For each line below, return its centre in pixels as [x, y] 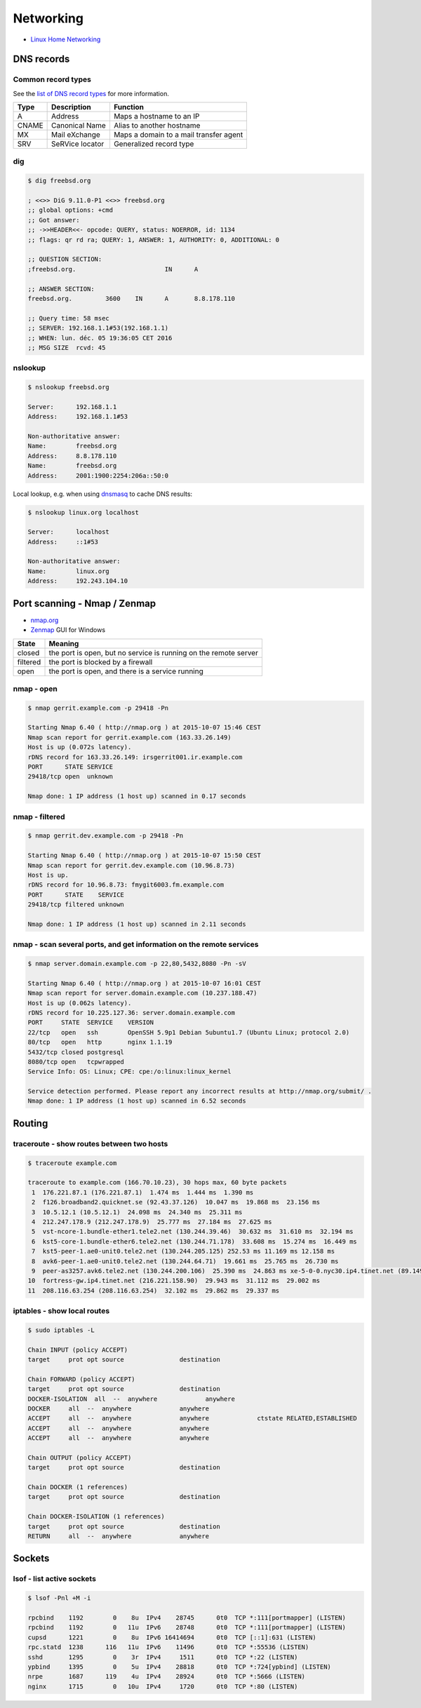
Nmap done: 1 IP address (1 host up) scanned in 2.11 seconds [137, 924]
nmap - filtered [39, 816]
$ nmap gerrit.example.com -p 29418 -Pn [98, 708]
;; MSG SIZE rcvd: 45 [67, 348]
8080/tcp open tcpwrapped [76, 1062]
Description [71, 107]
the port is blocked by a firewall [101, 661]
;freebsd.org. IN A [113, 269]
